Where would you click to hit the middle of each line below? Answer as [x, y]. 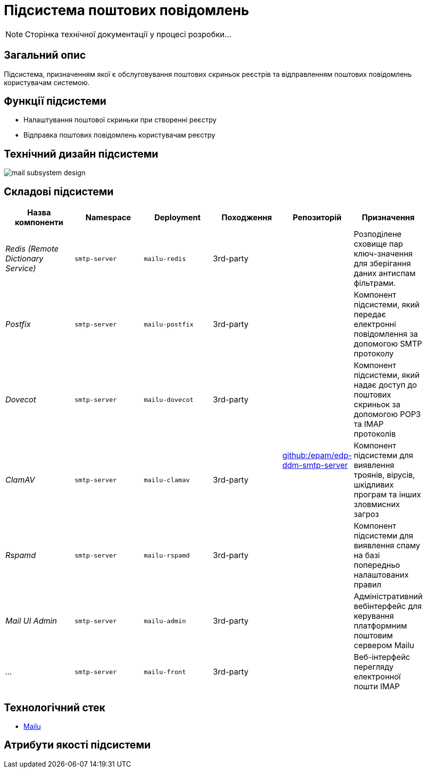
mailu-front [165, 672]
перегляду [374, 667]
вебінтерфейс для [388, 606]
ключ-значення [383, 254]
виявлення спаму [387, 546]
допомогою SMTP [388, 344]
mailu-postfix [169, 324]
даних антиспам [385, 273]
